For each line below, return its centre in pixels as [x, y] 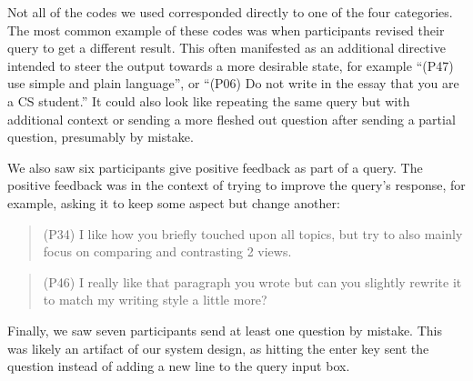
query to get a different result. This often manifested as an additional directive [226, 48]
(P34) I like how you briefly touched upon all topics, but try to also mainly [253, 233]
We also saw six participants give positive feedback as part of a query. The [215, 167]
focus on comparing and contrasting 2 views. [167, 251]
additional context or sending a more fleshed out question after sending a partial [231, 119]
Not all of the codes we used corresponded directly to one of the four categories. [230, 12]
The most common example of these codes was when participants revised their [226, 30]
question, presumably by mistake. [101, 137]
